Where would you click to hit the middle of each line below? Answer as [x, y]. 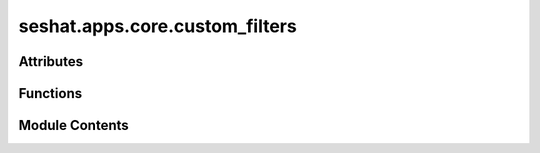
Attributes [51, 61]
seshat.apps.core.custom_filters [157, 26]
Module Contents [73, 125]
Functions [50, 93]
